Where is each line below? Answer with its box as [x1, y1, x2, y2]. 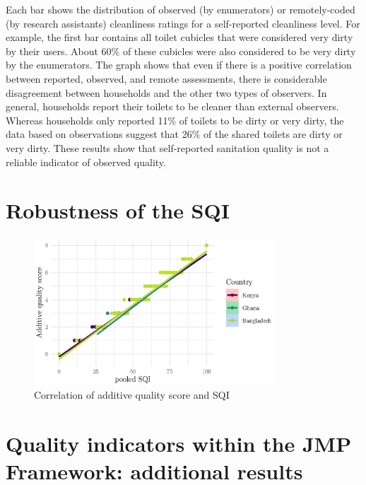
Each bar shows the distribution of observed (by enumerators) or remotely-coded [6, 2, 355, 16]
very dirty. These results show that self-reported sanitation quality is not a [6, 140, 329, 155]
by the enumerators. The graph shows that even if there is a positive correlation [6, 57, 352, 72]
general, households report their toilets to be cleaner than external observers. [6, 99, 339, 114]
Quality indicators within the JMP [6, 429, 352, 458]
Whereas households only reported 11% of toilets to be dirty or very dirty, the [6, 112, 344, 127]
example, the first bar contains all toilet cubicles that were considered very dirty [6, 30, 353, 45]
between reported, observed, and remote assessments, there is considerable [6, 71, 327, 86]
